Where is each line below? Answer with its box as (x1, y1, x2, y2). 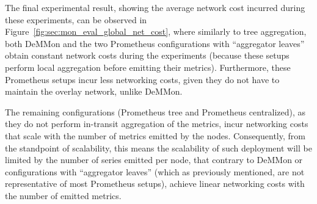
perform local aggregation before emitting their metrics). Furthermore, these (5, 60, 291, 73)
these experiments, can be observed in (5, 13, 147, 26)
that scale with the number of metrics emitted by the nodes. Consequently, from (5, 129, 305, 142)
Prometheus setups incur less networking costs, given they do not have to (5, 73, 280, 86)
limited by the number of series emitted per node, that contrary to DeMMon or (5, 153, 303, 166)
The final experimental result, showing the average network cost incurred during (5, 1, 305, 13)
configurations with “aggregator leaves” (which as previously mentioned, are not (5, 165, 305, 178)
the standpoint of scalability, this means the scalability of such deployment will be (5, 141, 312, 154)
